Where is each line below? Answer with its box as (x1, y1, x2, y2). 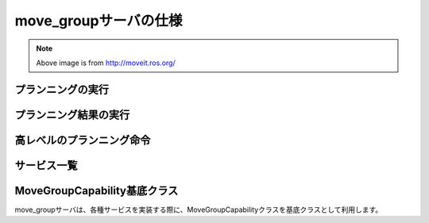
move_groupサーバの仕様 (14, 12, 183, 29)
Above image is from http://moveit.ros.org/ (36, 58, 176, 67)
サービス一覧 (14, 159, 78, 172)
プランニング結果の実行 (14, 108, 130, 121)
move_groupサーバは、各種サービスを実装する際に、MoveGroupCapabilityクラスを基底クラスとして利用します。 (14, 205, 383, 214)
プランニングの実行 (14, 83, 109, 96)
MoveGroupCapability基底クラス (14, 183, 179, 198)
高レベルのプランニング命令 (14, 133, 151, 147)
